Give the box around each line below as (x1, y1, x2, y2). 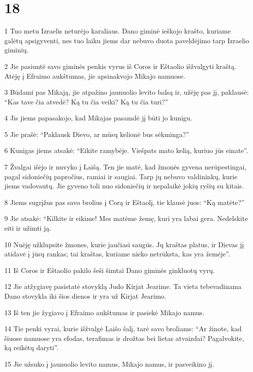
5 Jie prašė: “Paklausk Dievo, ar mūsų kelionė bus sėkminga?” (4, 129, 189, 139)
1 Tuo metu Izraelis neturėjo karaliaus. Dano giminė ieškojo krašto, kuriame (4, 26, 231, 36)
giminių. (4, 45, 29, 55)
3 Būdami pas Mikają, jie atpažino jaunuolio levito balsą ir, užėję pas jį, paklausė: (4, 87, 249, 97)
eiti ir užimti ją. (4, 223, 51, 233)
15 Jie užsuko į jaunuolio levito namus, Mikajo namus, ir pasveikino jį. (4, 358, 214, 369)
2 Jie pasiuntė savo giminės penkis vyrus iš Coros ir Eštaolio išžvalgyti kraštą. (4, 61, 236, 71)
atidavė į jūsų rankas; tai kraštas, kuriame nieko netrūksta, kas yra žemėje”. (4, 249, 230, 259)
